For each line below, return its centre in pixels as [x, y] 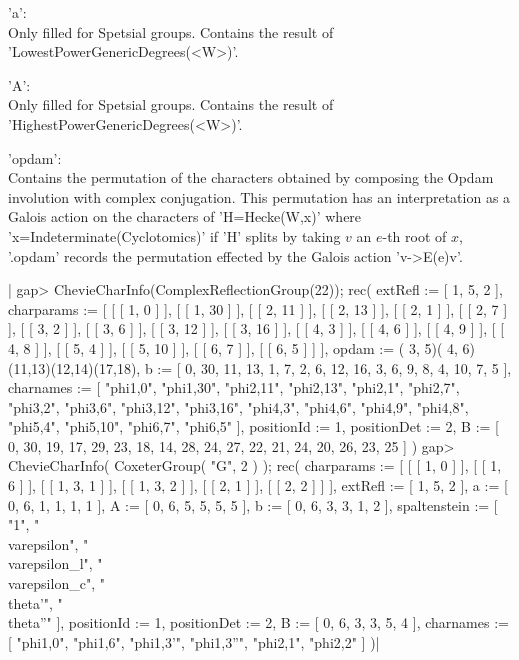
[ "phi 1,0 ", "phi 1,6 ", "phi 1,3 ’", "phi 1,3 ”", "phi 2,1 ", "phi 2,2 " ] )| [194, 641]
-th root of [414, 235]
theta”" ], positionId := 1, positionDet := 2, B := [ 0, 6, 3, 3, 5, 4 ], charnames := [258, 622]
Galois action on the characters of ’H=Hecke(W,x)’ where [185, 216]
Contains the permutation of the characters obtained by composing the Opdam [251, 177]
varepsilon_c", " [56, 583]
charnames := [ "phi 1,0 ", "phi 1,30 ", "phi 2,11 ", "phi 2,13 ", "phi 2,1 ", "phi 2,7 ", [234, 387]
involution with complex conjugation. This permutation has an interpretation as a [259, 196]
